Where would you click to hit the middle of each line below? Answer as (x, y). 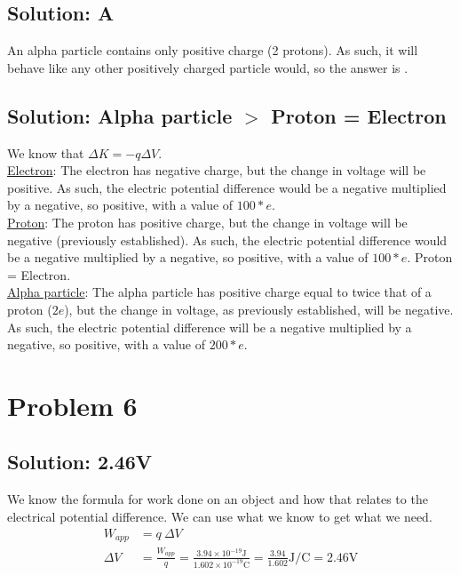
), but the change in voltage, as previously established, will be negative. (259, 309)
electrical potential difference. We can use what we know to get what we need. (220, 516)
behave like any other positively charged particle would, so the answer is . (208, 67)
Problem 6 (72, 405)
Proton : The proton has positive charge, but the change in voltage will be (207, 222)
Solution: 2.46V (80, 462)
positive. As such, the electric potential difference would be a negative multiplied (227, 187)
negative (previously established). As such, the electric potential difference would (227, 240)
